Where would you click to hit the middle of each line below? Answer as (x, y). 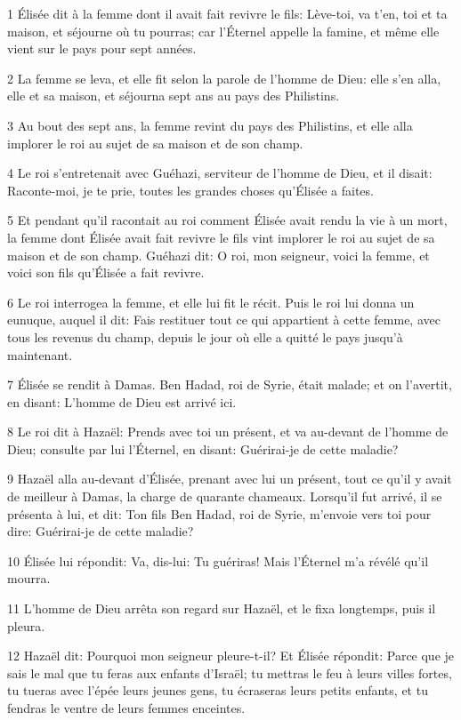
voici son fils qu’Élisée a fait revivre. (106, 272)
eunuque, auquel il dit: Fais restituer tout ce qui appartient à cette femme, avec (224, 320)
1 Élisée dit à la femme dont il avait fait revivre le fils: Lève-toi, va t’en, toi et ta (227, 13)
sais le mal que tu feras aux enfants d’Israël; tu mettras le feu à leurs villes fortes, (230, 672)
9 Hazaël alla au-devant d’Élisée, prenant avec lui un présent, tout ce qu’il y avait (230, 479)
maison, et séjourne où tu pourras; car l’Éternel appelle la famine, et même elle (223, 31)
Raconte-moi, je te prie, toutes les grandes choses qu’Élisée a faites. (190, 190)
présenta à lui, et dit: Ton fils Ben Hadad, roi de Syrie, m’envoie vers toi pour (219, 513)
